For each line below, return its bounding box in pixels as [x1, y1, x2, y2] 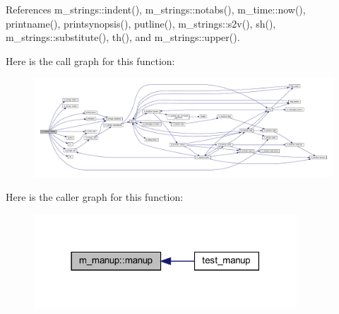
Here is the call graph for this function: [6, 53, 175, 68]
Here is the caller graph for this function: [6, 190, 184, 204]
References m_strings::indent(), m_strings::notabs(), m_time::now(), [6, 2, 306, 16]
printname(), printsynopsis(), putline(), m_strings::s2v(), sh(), [6, 16, 276, 30]
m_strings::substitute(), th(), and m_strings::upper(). [6, 30, 240, 45]
